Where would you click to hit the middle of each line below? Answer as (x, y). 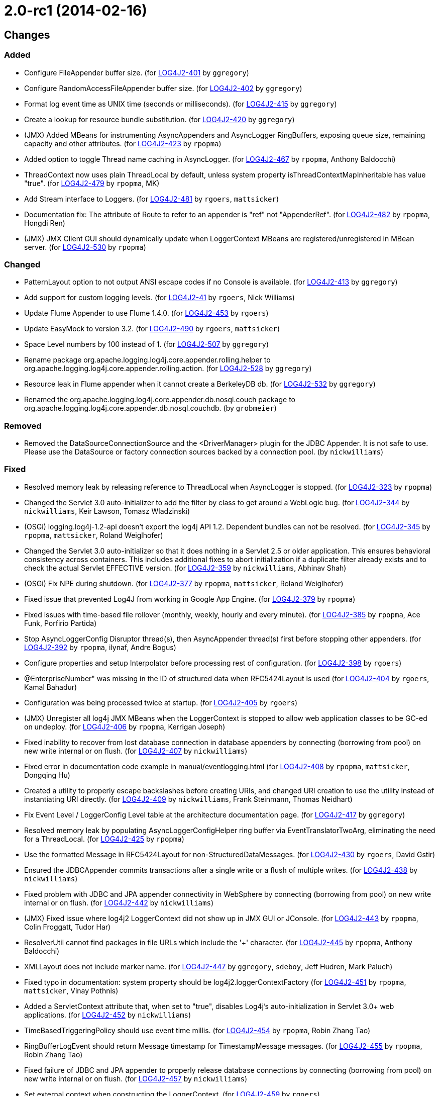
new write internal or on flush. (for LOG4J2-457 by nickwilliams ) (136, 1078)
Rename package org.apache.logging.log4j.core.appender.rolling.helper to (147, 360)
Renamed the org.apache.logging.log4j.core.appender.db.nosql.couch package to (160, 400)
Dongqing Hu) (47, 775)
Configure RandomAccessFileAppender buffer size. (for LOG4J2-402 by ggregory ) (163, 88)
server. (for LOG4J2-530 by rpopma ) (85, 247)
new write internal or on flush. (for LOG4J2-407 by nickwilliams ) (136, 751)
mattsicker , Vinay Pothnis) (71, 990)
